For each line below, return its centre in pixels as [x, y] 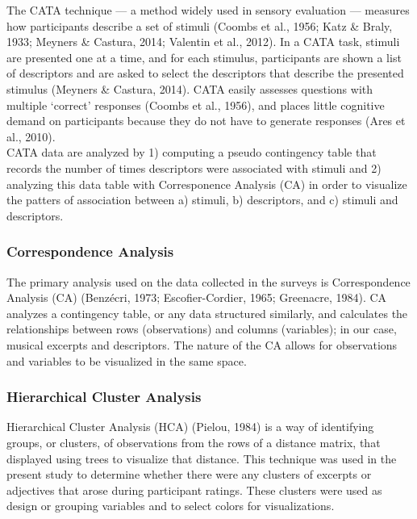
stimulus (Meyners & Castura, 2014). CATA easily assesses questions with [190, 88]
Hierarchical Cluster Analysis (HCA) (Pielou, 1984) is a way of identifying [190, 427]
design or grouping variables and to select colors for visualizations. [171, 506]
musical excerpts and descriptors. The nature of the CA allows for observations [202, 344]
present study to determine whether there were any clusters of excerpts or [189, 474]
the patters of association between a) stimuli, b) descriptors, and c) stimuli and [202, 200]
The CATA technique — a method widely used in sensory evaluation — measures [208, 10]
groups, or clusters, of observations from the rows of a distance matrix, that [194, 442]
